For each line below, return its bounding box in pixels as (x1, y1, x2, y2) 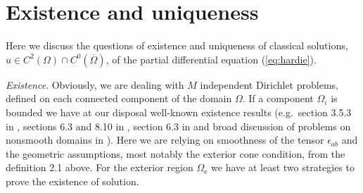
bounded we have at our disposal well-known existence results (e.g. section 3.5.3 (6, 104, 352, 119)
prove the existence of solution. (6, 173, 139, 188)
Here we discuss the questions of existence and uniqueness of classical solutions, (6, 38, 348, 53)
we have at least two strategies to (211, 160, 355, 175)
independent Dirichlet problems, (200, 77, 338, 92)
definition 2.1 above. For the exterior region (6, 160, 193, 175)
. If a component (242, 91, 314, 106)
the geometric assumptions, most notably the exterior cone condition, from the (6, 146, 345, 161)
